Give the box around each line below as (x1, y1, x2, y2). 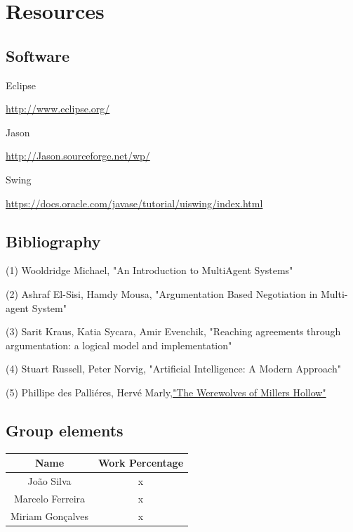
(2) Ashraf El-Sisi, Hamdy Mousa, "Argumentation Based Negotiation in (6, 286, 318, 301)
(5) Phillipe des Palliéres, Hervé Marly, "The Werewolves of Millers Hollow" (6, 384, 326, 399)
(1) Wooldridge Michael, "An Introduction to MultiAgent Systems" (6, 263, 293, 278)
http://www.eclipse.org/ (6, 101, 110, 116)
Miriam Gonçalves (11, 508, 89, 523)
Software (6, 44, 70, 66)
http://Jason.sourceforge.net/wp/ (6, 148, 150, 163)
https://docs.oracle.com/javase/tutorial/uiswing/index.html (6, 195, 263, 210)
